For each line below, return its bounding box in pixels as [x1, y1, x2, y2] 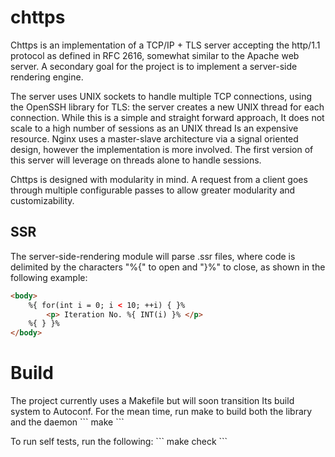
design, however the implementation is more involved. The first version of [10, 143, 314, 155]
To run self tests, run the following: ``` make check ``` [10, 436, 228, 448]
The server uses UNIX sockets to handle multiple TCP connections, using [10, 90, 313, 102]
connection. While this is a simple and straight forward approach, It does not [10, 111, 325, 123]
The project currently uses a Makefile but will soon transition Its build [10, 395, 295, 407]
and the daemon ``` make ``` [10, 416, 125, 428]
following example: [10, 271, 88, 283]
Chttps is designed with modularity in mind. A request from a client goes [10, 173, 308, 185]
